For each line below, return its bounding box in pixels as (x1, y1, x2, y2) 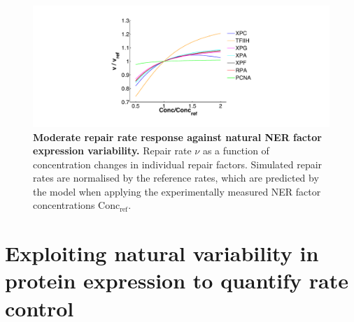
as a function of (202, 143, 269, 158)
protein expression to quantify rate (5, 266, 348, 295)
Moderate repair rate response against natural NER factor (33, 129, 322, 144)
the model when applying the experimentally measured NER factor (33, 184, 321, 198)
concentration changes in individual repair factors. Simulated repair (33, 156, 323, 171)
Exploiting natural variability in (5, 239, 319, 268)
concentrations (33, 198, 95, 212)
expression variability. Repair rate (33, 143, 192, 158)
